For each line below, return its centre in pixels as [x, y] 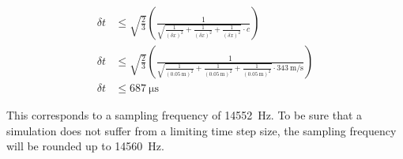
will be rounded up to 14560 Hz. [85, 146]
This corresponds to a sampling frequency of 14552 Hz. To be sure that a [185, 115]
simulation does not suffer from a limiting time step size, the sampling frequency [201, 130]
